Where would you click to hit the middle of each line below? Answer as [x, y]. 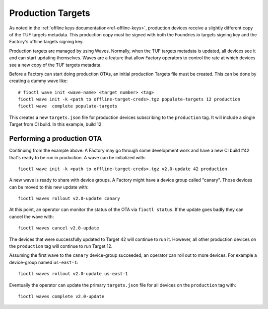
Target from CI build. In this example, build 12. [56, 124]
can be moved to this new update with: [49, 187]
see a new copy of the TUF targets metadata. [55, 65]
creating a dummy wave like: [38, 81]
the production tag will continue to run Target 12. [61, 246]
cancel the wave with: [32, 216]
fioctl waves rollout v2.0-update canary [69, 199]
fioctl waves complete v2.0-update [61, 296]
